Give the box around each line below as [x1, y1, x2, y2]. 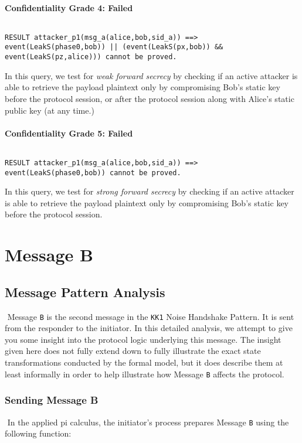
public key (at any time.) [5, 104, 94, 116]
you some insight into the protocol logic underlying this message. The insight [5, 333, 281, 345]
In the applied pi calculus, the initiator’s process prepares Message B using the [7, 415, 289, 428]
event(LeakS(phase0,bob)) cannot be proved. [5, 168, 181, 177]
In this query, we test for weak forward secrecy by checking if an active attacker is [5, 69, 298, 81]
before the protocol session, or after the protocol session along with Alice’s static [5, 92, 294, 104]
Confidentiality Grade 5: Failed [5, 127, 133, 139]
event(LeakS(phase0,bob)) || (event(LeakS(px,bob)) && [5, 43, 223, 52]
